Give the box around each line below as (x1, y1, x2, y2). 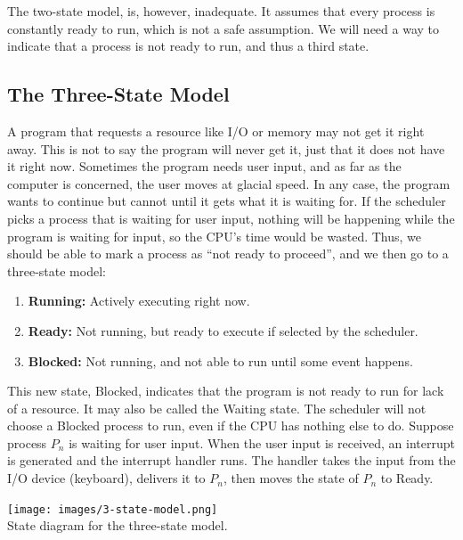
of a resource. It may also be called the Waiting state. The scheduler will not (7, 398, 426, 417)
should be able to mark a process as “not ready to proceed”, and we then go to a (7, 244, 449, 263)
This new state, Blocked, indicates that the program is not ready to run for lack (7, 381, 444, 400)
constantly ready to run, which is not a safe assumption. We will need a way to (7, 19, 440, 37)
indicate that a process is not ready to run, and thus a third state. (7, 37, 370, 55)
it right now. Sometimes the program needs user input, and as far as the (7, 157, 402, 176)
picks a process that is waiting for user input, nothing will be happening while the (7, 209, 455, 227)
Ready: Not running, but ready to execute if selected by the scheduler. (28, 321, 418, 340)
